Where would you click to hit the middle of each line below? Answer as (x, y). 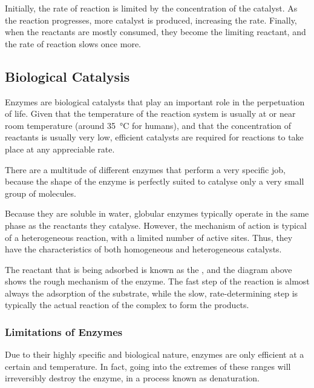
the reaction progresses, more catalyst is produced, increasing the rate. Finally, (151, 20)
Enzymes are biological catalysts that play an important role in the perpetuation (155, 101)
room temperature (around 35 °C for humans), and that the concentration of (148, 125)
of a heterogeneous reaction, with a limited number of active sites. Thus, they (149, 237)
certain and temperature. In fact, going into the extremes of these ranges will (148, 366)
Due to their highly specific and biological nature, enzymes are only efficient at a (155, 354)
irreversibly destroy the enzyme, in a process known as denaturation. (132, 378)
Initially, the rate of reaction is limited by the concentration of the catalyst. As (151, 8)
